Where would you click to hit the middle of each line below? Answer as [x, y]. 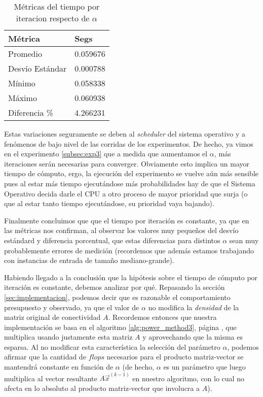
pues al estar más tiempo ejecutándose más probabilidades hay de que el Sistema [130, 183]
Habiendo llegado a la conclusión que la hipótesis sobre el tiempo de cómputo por [131, 277]
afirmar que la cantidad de [45, 357]
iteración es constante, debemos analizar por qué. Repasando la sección [115, 287]
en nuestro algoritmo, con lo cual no [188, 378]
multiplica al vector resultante [51, 378]
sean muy [244, 240]
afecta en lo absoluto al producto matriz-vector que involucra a [102, 388]
